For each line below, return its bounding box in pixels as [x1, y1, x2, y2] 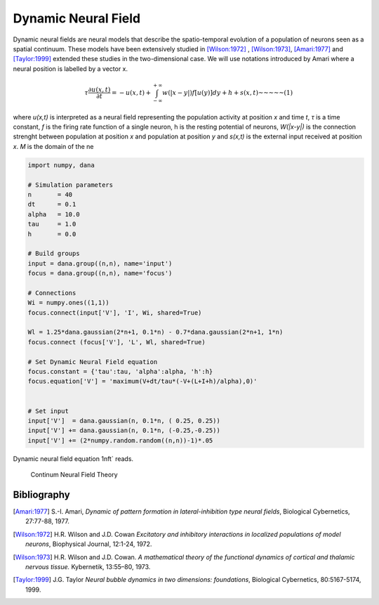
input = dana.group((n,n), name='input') [27, 259, 173, 267]
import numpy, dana [27, 161, 95, 169]
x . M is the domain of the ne [13, 142, 94, 150]
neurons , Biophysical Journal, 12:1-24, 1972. [25, 540, 152, 548]
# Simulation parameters [27, 181, 114, 189]
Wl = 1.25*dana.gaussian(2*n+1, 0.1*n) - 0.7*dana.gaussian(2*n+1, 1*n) [27, 328, 284, 337]
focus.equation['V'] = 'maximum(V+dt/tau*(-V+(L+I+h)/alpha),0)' [27, 377, 258, 386]
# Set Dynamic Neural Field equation [27, 358, 158, 365]
